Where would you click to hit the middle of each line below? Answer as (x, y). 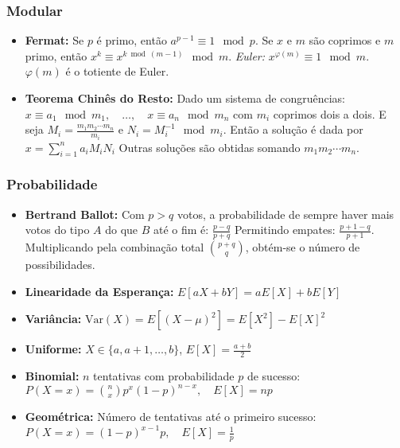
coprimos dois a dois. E (330, 113)
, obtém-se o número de (303, 247)
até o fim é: (181, 230)
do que (122, 230)
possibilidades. (60, 265)
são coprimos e (345, 40)
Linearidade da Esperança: (99, 291)
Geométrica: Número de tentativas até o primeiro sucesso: (171, 417)
